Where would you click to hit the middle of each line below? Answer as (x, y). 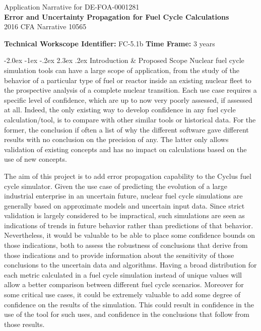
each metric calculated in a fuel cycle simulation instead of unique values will (123, 274)
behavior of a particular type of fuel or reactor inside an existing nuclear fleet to (128, 80)
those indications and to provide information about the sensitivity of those (119, 255)
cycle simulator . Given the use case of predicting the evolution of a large (116, 186)
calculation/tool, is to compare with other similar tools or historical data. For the (130, 119)
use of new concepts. (36, 159)
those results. (24, 324)
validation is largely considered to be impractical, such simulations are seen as (124, 215)
